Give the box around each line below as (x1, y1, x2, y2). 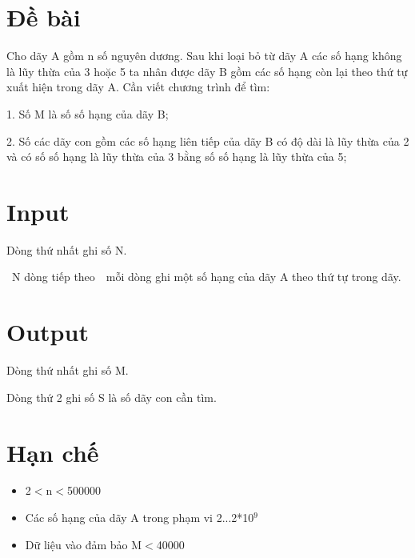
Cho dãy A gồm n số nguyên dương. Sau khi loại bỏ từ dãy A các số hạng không (6, 47, 402, 64)
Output (6, 315, 89, 348)
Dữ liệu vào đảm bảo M (25, 536, 142, 552)
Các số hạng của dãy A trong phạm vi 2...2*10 (25, 509, 254, 526)
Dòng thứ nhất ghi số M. (6, 362, 129, 379)
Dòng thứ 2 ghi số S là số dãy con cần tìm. (6, 388, 217, 405)
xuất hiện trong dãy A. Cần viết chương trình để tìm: (6, 78, 270, 95)
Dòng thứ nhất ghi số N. (6, 241, 127, 258)
